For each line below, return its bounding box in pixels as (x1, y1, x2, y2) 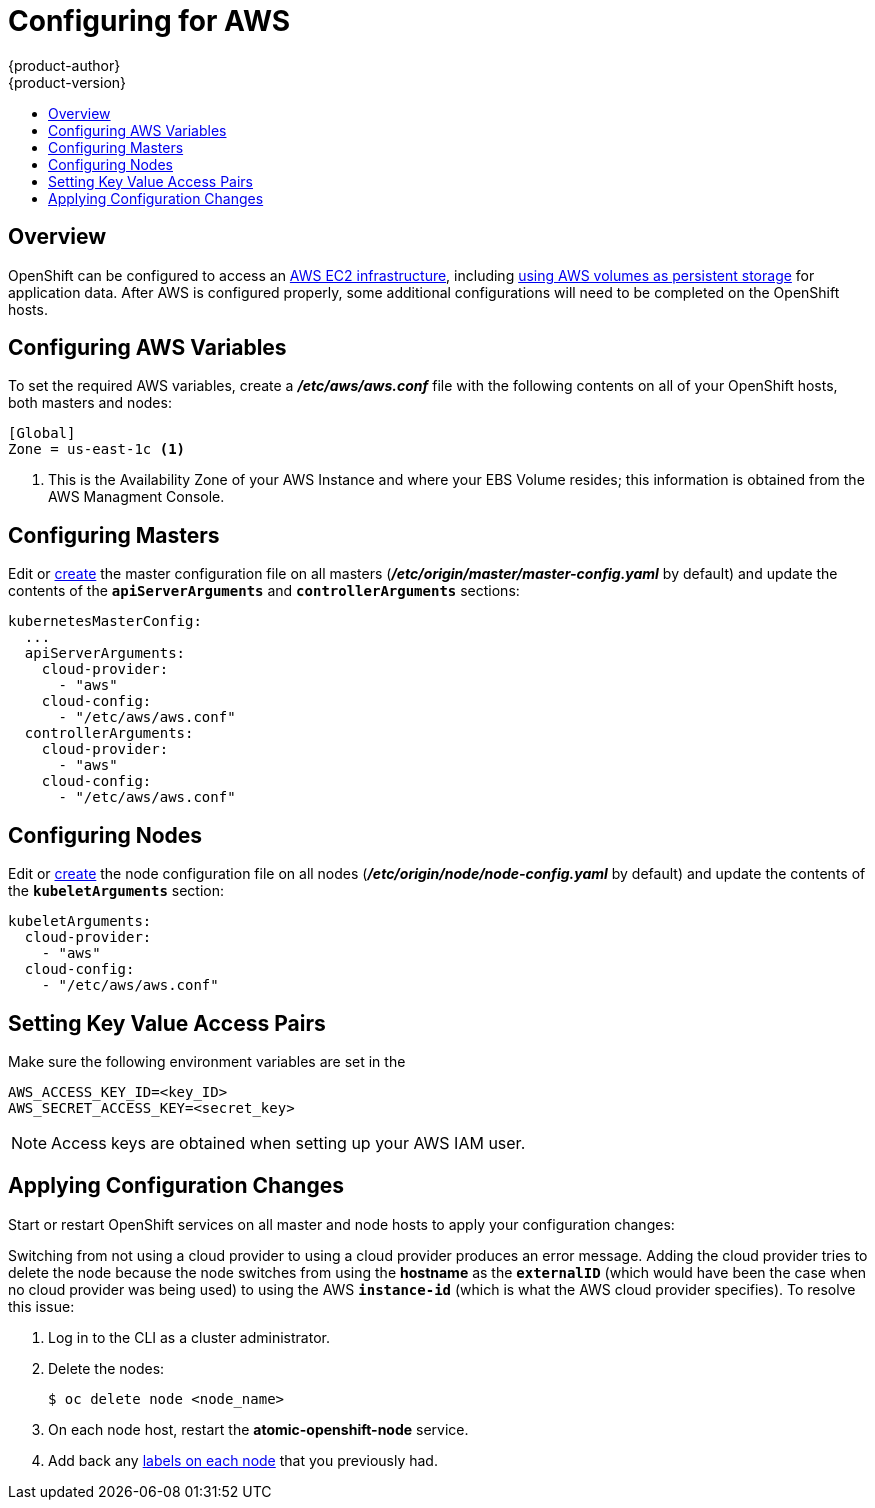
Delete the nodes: (48, 1359, 165, 1377)
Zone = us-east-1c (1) (8, 441, 186, 458)
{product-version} (8, 73, 127, 91)
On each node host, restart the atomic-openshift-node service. (48, 1420, 469, 1438)
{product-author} (8, 56, 121, 74)
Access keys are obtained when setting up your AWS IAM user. (51, 1132, 526, 1153)
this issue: (8, 1297, 75, 1315)
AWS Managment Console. (48, 488, 225, 506)
